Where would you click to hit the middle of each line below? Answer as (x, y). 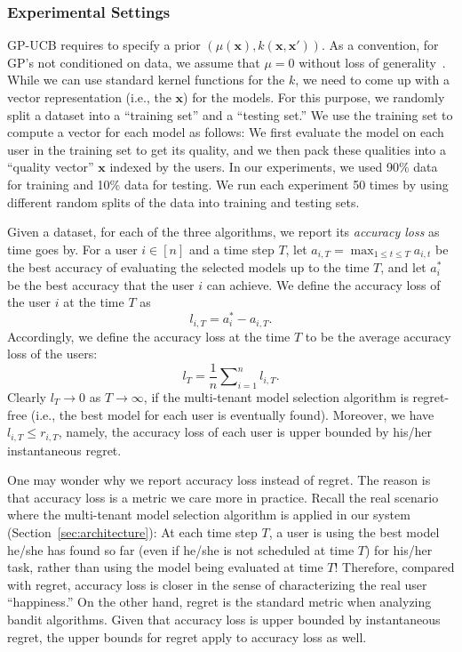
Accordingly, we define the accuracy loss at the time (149, 336)
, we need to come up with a (372, 80)
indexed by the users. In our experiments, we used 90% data (274, 167)
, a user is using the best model (354, 531)
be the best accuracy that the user (101, 284)
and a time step (231, 249)
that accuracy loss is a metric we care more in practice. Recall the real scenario (223, 497)
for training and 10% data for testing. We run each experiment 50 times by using (228, 184)
